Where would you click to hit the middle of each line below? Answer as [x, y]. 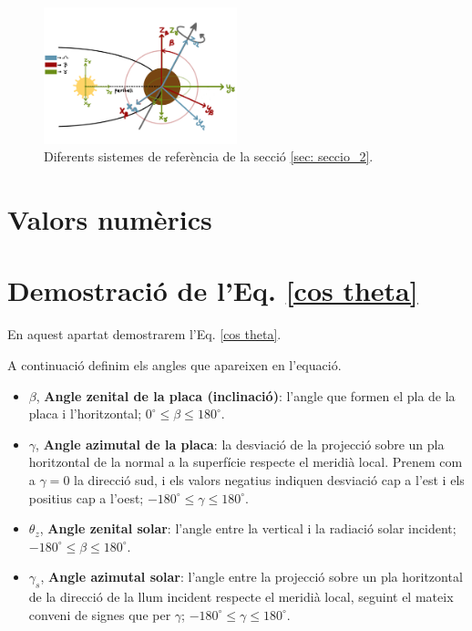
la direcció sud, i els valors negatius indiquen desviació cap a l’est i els [269, 479]
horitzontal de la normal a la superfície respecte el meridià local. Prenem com [246, 462]
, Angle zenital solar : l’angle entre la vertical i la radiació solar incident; [248, 528]
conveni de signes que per [100, 614]
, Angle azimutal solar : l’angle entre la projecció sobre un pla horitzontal [251, 577]
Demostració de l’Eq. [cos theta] [213, 290]
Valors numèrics [110, 219]
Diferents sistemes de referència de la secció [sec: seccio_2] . [209, 156]
